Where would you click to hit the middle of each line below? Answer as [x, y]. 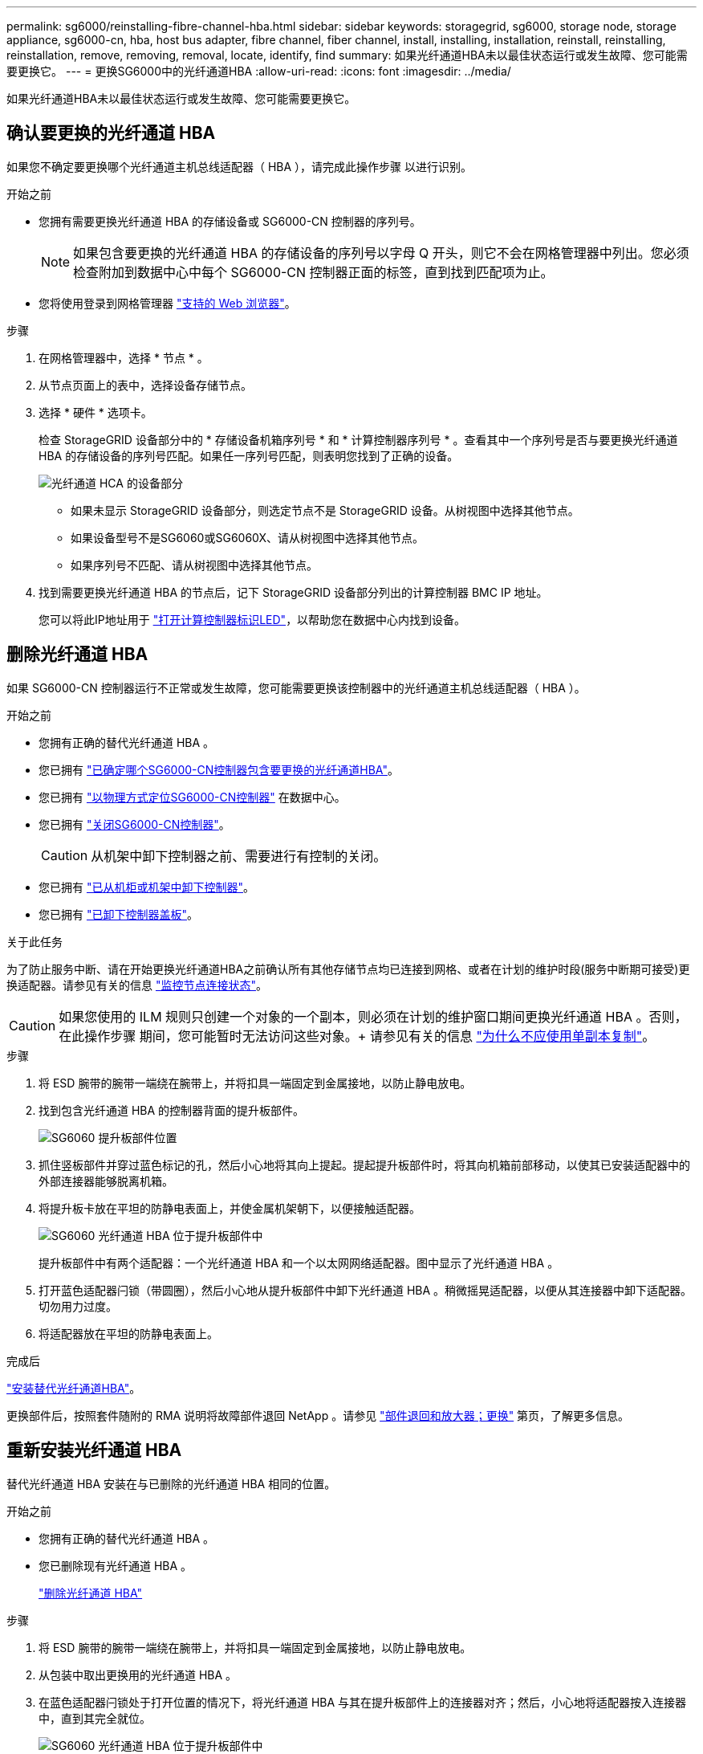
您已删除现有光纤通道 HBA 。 [116, 1565]
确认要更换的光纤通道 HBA [111, 133]
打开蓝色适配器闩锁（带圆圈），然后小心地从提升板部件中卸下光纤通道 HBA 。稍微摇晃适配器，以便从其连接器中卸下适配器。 [366, 1290]
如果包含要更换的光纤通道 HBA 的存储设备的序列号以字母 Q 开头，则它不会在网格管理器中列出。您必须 [381, 253]
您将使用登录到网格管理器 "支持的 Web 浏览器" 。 [167, 303]
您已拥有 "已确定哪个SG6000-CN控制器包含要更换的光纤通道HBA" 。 [219, 769]
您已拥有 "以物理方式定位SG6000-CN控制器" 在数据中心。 [192, 797]
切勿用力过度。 [78, 1306]
